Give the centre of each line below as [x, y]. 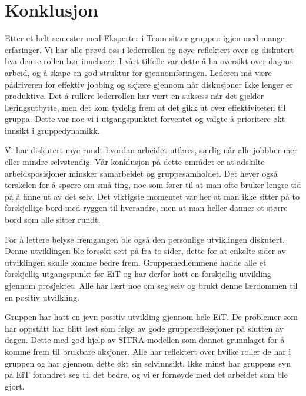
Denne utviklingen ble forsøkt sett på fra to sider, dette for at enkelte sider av [145, 251]
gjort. [15, 386]
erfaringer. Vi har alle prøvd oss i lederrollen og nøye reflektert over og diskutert [149, 49]
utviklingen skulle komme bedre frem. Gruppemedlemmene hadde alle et [136, 262]
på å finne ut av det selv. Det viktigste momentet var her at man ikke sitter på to [152, 196]
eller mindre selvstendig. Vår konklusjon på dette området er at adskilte [135, 162]
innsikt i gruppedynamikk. [52, 130]
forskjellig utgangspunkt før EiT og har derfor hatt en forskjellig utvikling [138, 274]
